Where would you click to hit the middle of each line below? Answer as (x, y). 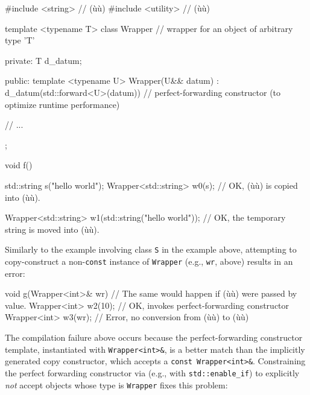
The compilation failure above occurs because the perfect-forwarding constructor (154, 337)
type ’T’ (20, 40)
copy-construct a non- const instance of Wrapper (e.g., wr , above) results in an (149, 261)
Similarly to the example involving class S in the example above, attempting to (151, 249)
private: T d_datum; (43, 60)
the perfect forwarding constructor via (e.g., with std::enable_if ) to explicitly (152, 372)
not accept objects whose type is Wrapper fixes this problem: (116, 384)
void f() (19, 165)
